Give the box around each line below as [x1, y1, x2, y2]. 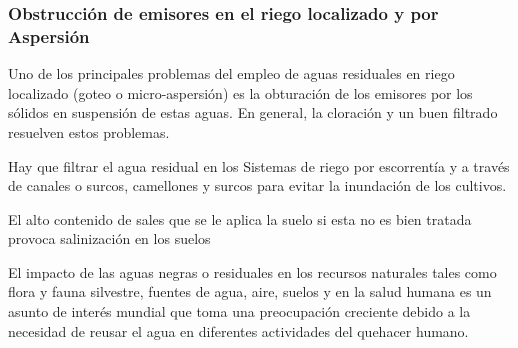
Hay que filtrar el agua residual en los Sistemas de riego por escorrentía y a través [8, 155, 510, 176]
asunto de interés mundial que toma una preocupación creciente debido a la [8, 301, 471, 322]
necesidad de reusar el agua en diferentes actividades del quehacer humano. [8, 320, 469, 341]
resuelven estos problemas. [8, 121, 170, 142]
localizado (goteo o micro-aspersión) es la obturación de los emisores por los [8, 82, 473, 103]
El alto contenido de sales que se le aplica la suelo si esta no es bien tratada [8, 208, 472, 229]
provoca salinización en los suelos [8, 228, 211, 249]
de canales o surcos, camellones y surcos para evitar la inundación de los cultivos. [8, 175, 507, 196]
